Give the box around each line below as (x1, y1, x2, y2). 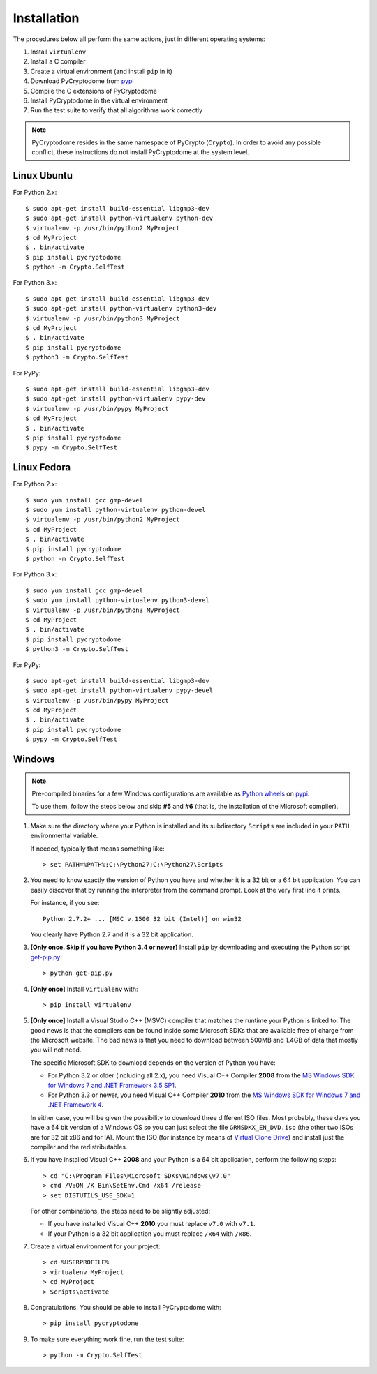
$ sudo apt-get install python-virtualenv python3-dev (25, 304, 217, 313)
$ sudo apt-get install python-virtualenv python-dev (25, 214, 213, 223)
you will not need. (30, 1045, 82, 1054)
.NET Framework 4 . (47, 1100, 104, 1109)
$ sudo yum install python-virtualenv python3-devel (25, 597, 209, 604)
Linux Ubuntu (13, 170, 73, 181)
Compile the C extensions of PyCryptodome (30, 87, 157, 95)
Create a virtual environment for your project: (30, 1242, 161, 1250)
